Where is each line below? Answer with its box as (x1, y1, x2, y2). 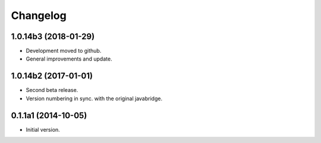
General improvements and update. (26, 55, 112, 62)
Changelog (11, 9, 67, 22)
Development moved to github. (26, 47, 102, 55)
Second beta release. (26, 87, 78, 94)
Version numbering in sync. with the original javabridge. (26, 95, 163, 102)
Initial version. (26, 126, 61, 133)
